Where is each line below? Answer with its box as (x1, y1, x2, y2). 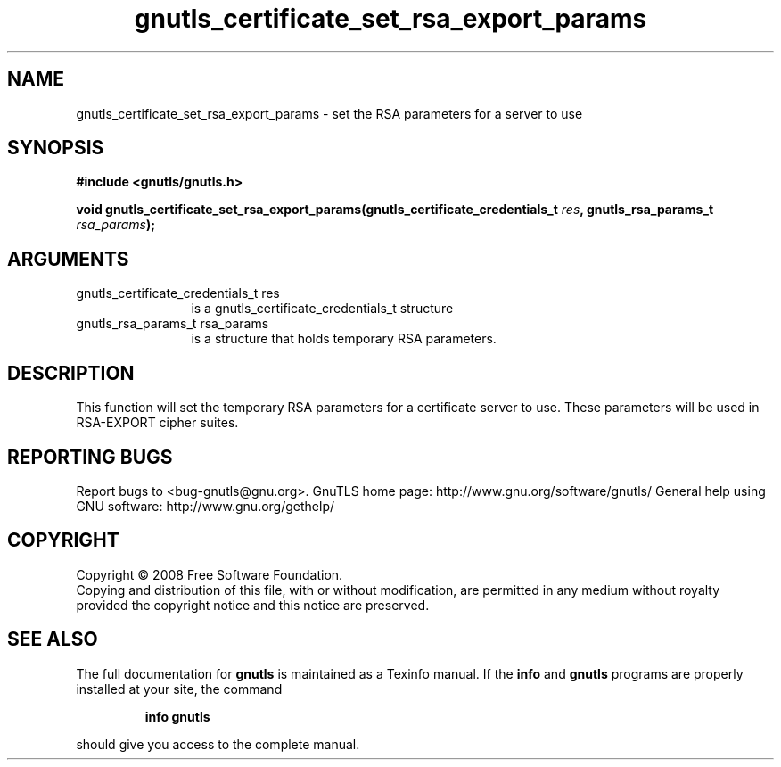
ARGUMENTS (7, 247, 129, 270)
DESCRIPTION (7, 361, 135, 384)
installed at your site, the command (76, 680, 283, 697)
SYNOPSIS (7, 136, 104, 160)
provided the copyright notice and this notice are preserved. (76, 597, 430, 613)
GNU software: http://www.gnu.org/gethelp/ (76, 498, 335, 514)
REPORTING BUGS (7, 445, 173, 468)
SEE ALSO (7, 628, 98, 651)
